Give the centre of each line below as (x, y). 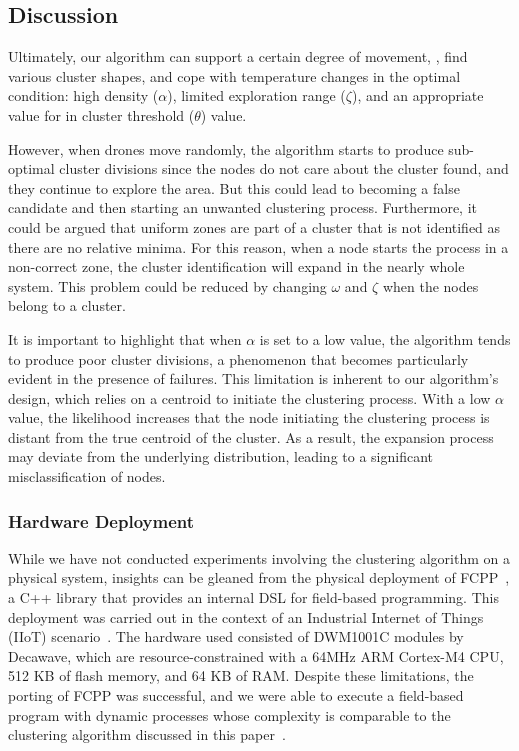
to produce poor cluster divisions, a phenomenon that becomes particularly (238, 358)
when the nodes (430, 285)
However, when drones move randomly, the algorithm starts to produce (226, 148)
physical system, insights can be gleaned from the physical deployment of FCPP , (259, 577)
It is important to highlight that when (125, 338)
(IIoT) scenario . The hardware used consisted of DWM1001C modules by (236, 636)
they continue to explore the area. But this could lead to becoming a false (234, 187)
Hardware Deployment (101, 520)
